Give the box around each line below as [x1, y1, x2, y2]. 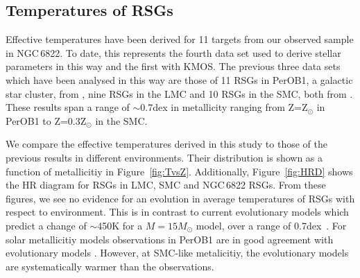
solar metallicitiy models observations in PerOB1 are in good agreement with [6, 232, 334, 246]
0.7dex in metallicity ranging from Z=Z [140, 100, 308, 114]
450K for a [97, 218, 143, 232]
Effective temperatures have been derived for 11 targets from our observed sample [6, 32, 354, 46]
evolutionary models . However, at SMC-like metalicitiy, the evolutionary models [6, 245, 349, 260]
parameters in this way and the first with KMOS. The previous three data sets [6, 59, 341, 73]
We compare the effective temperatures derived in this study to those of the [6, 137, 327, 151]
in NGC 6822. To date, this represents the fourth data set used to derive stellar [6, 45, 341, 60]
